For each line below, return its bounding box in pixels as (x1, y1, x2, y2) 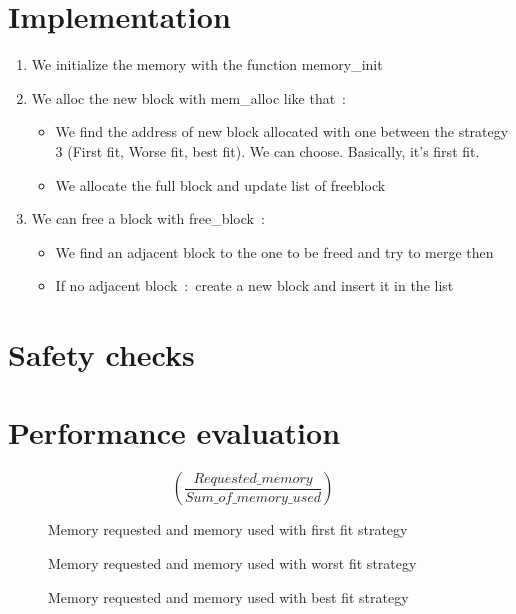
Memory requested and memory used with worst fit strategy (48, 552, 417, 573)
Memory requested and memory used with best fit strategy (48, 586, 409, 607)
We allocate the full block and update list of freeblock (55, 174, 386, 195)
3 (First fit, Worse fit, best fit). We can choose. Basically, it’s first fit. (55, 140, 480, 161)
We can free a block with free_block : (31, 208, 265, 229)
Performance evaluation (8, 412, 341, 453)
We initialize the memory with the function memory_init (31, 54, 383, 75)
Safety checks (8, 334, 195, 375)
